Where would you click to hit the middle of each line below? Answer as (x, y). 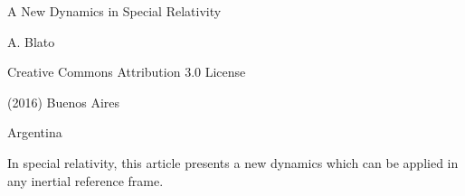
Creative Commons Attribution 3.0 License (127, 72)
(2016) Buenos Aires (64, 102)
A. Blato (31, 41)
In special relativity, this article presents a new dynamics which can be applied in (233, 162)
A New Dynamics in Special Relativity (114, 11)
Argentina (35, 132)
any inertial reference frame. (85, 180)
